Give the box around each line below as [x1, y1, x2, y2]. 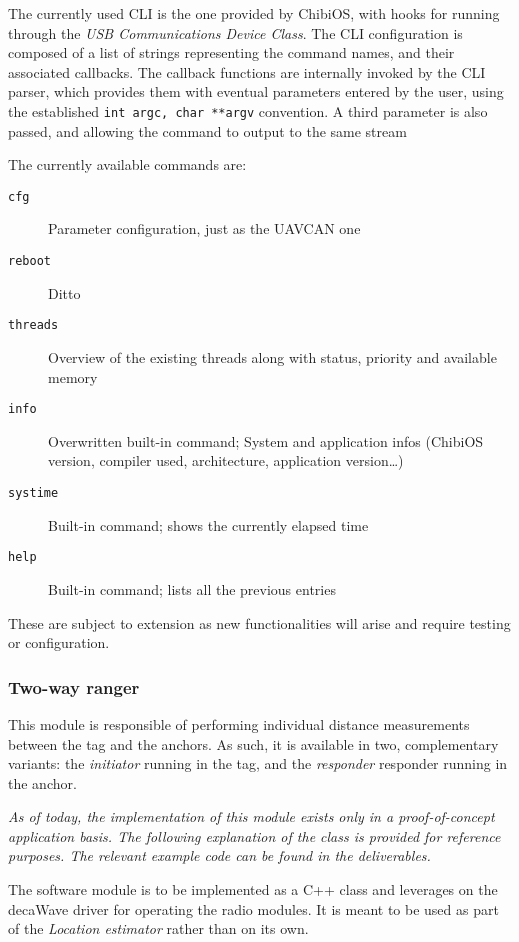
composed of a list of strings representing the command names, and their [8, 42, 455, 63]
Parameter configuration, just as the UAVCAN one [48, 218, 361, 239]
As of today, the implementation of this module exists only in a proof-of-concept [8, 806, 495, 827]
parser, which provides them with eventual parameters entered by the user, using [8, 81, 504, 102]
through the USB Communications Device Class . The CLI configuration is [8, 22, 463, 43]
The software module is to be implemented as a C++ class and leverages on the [8, 879, 498, 900]
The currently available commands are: [8, 154, 247, 175]
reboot [8, 254, 51, 269]
